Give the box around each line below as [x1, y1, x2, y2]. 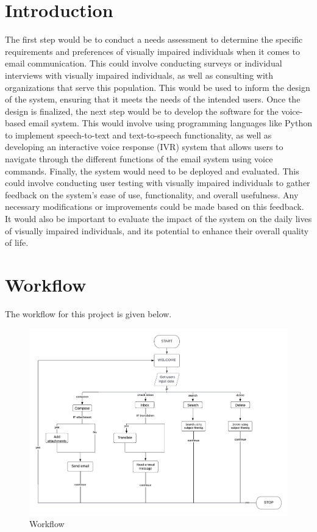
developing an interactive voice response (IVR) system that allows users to [5, 140, 283, 153]
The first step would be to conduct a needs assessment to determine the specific [5, 33, 303, 46]
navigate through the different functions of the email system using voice [5, 153, 273, 165]
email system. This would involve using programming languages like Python [28, 117, 312, 129]
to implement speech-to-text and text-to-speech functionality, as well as [5, 128, 272, 141]
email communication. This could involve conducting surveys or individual [5, 57, 282, 70]
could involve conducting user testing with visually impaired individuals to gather [5, 176, 310, 189]
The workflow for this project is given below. [5, 307, 172, 320]
